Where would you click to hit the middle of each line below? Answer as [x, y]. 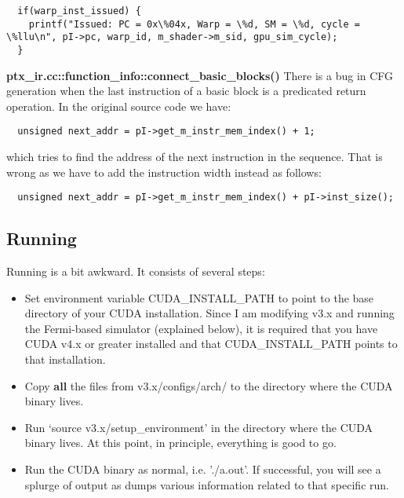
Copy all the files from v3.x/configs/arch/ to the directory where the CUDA [209, 385]
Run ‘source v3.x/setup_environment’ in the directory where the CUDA [199, 427]
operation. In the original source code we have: [119, 106]
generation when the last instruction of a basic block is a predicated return [186, 91]
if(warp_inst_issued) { [79, 11]
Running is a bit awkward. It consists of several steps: [136, 271]
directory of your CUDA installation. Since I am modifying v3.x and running [209, 313]
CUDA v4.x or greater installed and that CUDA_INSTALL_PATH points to [211, 344]
